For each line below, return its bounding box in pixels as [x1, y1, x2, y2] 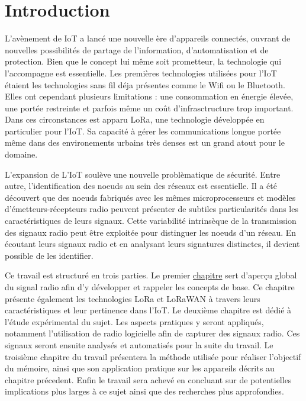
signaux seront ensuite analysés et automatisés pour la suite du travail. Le [5, 338, 273, 351]
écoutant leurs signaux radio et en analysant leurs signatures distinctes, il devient [5, 238, 300, 250]
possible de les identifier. [5, 249, 94, 261]
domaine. [5, 148, 38, 161]
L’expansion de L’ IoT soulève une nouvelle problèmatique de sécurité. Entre [5, 168, 281, 180]
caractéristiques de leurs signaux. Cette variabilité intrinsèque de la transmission [5, 214, 297, 227]
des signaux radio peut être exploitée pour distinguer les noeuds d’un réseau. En [5, 226, 297, 238]
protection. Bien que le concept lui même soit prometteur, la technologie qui [5, 55, 282, 68]
